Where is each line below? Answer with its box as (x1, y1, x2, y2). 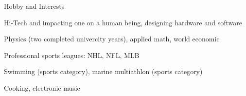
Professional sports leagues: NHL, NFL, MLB (4, 50, 140, 60)
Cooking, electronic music (4, 82, 80, 93)
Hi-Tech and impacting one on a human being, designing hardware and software (4, 17, 242, 27)
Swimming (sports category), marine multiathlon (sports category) (4, 66, 203, 77)
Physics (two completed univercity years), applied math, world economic (4, 34, 220, 44)
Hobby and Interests (4, 1, 65, 11)
